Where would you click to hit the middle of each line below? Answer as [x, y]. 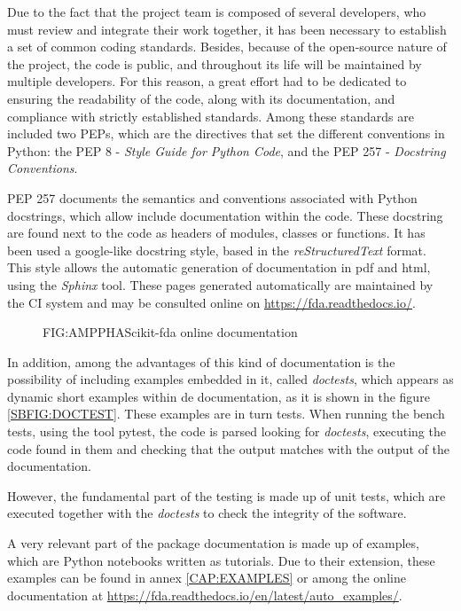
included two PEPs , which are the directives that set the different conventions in [226, 133]
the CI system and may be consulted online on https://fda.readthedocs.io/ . [211, 302]
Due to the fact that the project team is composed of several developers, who [217, 12]
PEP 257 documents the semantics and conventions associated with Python [212, 197]
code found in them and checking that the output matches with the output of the [229, 448]
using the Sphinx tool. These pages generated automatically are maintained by [220, 284]
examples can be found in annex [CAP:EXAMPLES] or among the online [207, 578]
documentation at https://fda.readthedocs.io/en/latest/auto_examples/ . [205, 595]
